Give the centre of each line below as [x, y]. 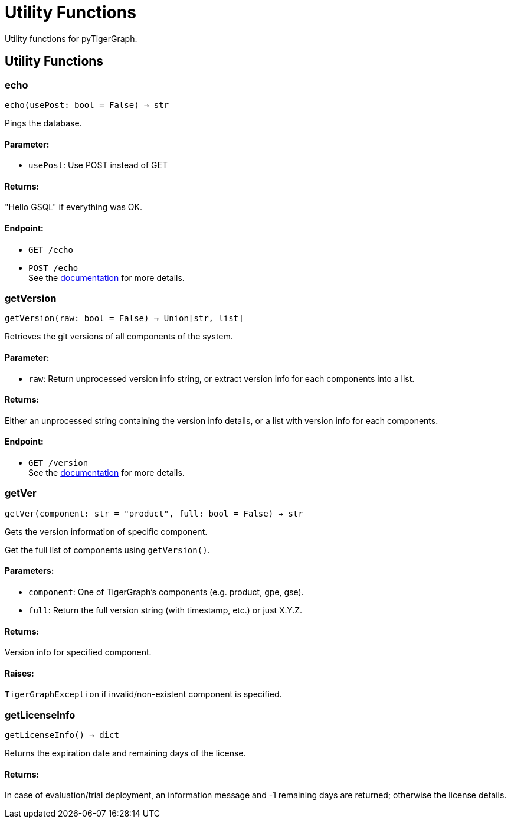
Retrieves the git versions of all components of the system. [119, 337]
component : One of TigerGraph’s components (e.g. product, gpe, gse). [166, 592]
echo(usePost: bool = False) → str [87, 105]
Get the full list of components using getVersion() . [107, 550]
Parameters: [30, 571]
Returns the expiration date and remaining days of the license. [125, 753]
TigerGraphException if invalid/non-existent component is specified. [143, 694]
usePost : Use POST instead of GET [98, 165]
